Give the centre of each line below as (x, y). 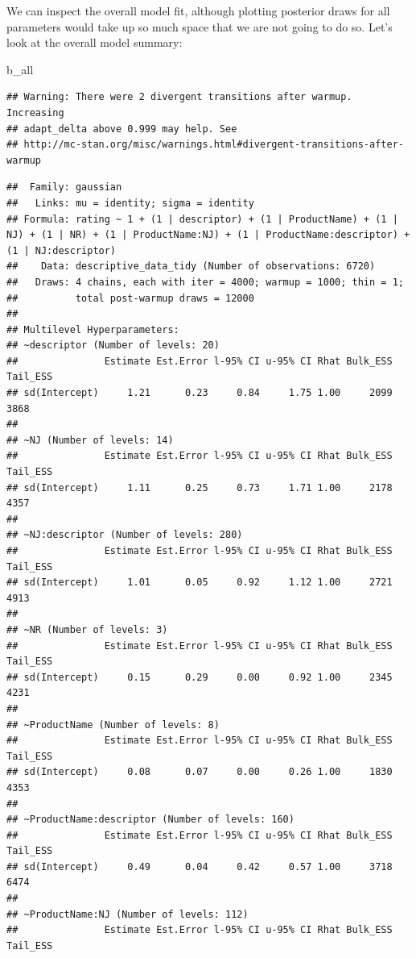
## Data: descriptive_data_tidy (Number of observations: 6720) (191, 267)
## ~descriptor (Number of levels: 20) (113, 346)
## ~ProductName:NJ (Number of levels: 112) (128, 914)
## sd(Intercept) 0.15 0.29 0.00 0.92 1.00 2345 (200, 677)
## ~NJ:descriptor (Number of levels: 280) (125, 535)
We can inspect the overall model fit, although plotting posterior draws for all (198, 10)
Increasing (35, 112)
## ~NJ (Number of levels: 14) (90, 440)
